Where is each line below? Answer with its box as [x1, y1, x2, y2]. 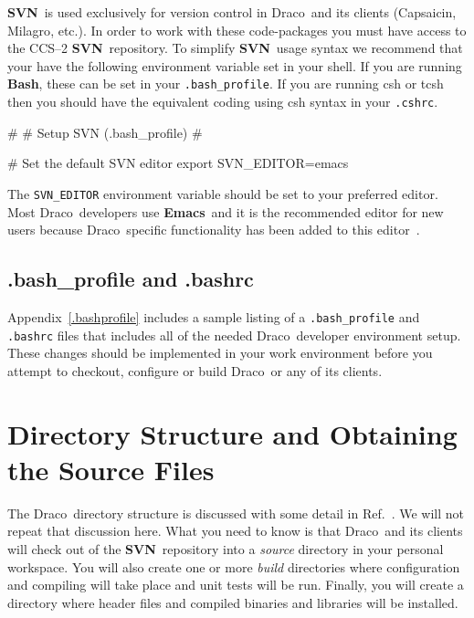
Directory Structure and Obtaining [7, 414, 458, 452]
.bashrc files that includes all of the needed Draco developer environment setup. [7, 325, 461, 344]
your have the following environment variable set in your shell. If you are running [7, 56, 462, 75]
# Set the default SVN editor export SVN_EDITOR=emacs [7, 153, 349, 173]
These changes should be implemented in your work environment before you [7, 343, 433, 362]
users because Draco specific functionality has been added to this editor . [7, 220, 420, 239]
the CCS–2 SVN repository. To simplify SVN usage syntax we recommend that [7, 38, 463, 58]
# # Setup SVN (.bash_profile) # [7, 122, 203, 141]
